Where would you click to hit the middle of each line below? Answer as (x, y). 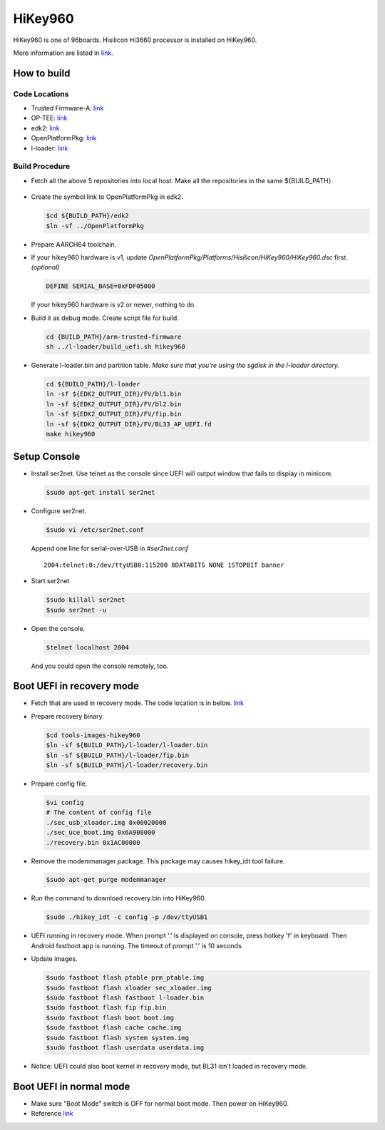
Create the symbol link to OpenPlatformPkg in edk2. (107, 197)
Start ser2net (50, 581)
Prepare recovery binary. (68, 716)
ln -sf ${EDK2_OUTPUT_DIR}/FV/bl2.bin (114, 404)
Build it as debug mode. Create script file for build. (105, 318)
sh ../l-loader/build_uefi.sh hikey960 (115, 347)
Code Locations (41, 94)
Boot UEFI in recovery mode (76, 686)
